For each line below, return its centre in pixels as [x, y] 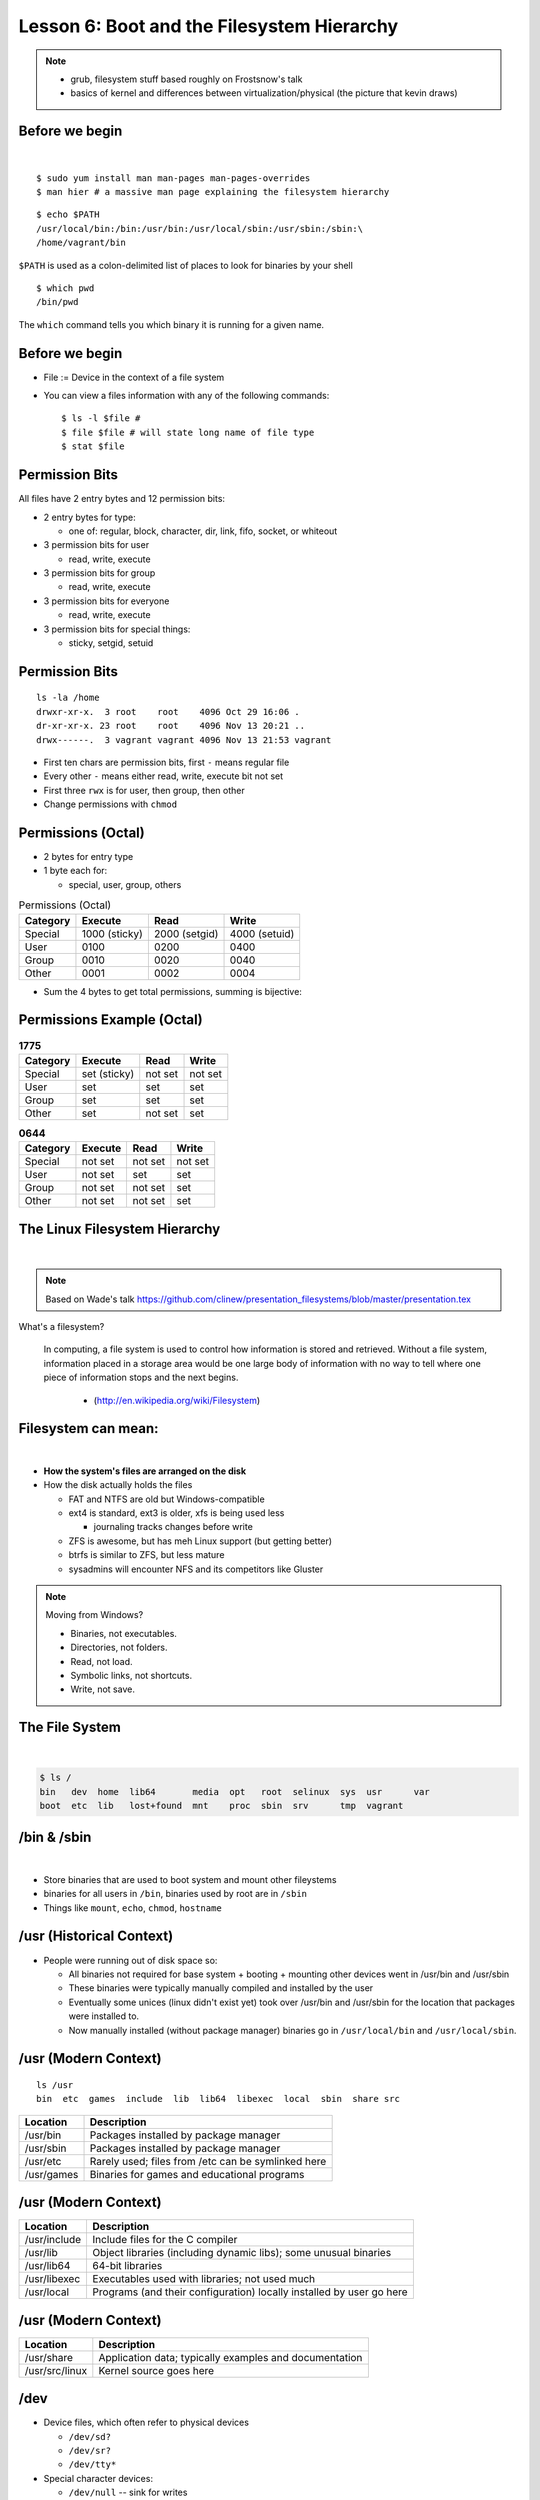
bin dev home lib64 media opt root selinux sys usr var [234, 1791]
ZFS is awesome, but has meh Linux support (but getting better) [200, 1541]
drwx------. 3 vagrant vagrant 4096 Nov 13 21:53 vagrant [184, 739]
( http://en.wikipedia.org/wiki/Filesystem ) [177, 1400]
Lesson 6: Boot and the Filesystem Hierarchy [208, 26]
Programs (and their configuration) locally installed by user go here [250, 2292]
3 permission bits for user [96, 545]
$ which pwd [65, 288]
